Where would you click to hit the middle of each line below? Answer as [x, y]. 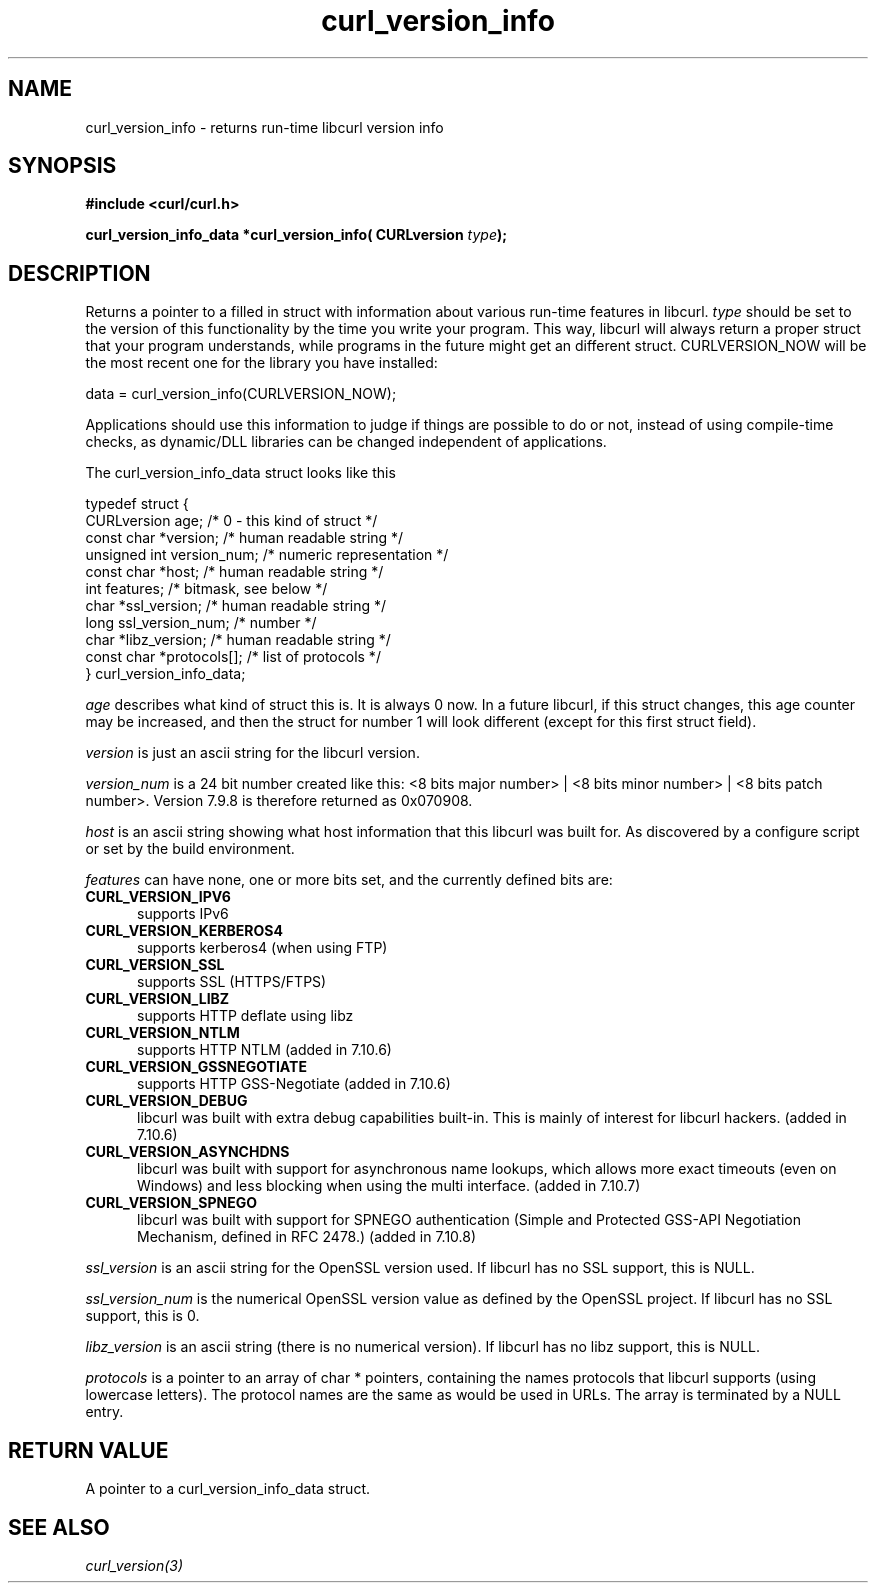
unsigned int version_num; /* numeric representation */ [267, 555]
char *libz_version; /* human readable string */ [238, 640]
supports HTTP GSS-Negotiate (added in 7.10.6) [294, 1084]
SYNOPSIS [62, 166]
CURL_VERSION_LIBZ [157, 999]
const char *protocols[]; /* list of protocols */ [233, 657]
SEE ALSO [59, 1527]
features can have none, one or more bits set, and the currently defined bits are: [349, 880]
